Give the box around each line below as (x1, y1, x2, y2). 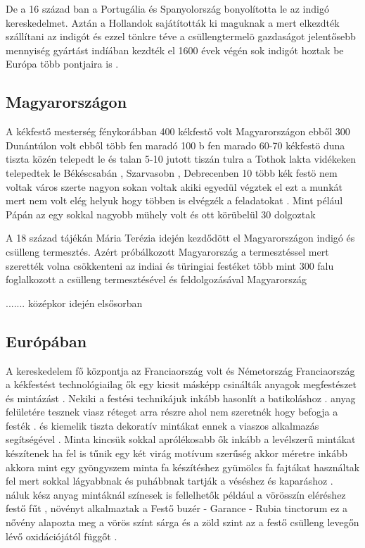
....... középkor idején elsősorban (6, 295, 143, 310)
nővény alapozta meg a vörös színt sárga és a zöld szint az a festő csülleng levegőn (6, 515, 359, 530)
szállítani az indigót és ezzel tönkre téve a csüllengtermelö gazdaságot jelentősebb (6, 29, 356, 44)
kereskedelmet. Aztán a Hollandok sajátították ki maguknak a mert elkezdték (6, 15, 340, 30)
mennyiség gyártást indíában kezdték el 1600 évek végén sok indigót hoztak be (6, 42, 344, 57)
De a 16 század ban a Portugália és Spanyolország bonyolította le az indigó (6, 1, 329, 15)
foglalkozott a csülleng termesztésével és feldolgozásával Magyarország (6, 272, 307, 287)
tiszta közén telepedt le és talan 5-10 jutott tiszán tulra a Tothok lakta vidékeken (6, 151, 357, 166)
